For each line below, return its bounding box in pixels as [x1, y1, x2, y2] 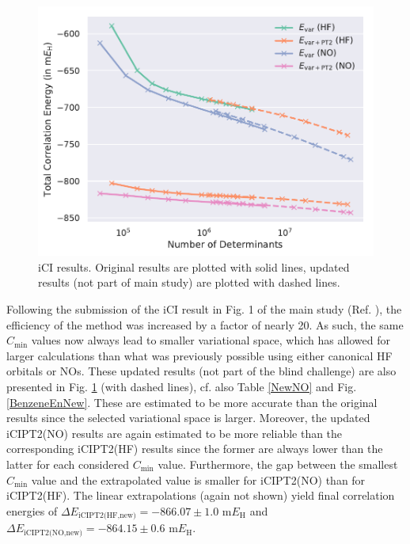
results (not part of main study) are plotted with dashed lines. [38, 274, 340, 291]
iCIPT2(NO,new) [24, 528, 83, 537]
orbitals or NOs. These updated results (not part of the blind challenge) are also [6, 363, 397, 379]
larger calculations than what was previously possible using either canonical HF [6, 347, 393, 363]
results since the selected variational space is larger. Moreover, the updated [6, 409, 370, 426]
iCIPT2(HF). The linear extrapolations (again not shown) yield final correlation [6, 487, 395, 504]
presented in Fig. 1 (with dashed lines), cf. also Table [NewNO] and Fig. [6, 379, 357, 395]
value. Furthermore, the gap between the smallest [158, 456, 398, 473]
